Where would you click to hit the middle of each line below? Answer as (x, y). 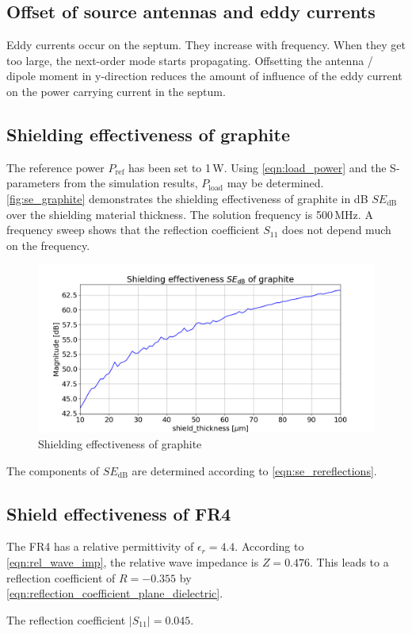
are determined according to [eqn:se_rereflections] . (254, 470)
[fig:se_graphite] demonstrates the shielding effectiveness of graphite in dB (187, 198)
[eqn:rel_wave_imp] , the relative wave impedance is (133, 561)
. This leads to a (349, 561)
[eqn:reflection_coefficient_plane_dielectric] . (115, 593)
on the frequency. (48, 245)
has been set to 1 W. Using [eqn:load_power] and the (257, 167)
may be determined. (275, 183)
